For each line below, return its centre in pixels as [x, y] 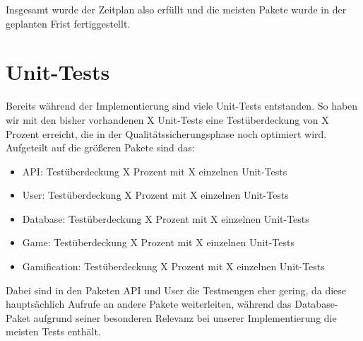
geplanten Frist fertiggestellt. [68, 23]
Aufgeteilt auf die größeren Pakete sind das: [100, 148]
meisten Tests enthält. [53, 331]
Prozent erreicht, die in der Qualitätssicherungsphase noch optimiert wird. [166, 133]
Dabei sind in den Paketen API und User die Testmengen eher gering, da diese [176, 290]
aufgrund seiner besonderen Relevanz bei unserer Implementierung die [185, 317]
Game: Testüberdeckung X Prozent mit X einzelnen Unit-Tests [158, 242]
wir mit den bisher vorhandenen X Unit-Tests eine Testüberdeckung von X [167, 119]
